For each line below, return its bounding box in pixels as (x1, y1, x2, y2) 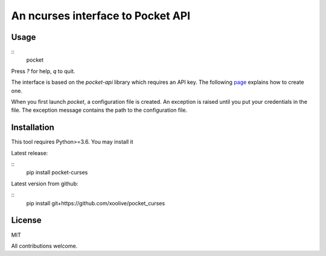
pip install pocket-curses (26, 169, 88, 176)
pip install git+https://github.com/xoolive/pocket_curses (26, 199, 165, 206)
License (11, 215, 42, 226)
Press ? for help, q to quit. (11, 67, 75, 75)
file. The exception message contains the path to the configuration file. (11, 106, 187, 114)
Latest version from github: (11, 180, 78, 187)
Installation (11, 123, 54, 133)
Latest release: (11, 149, 48, 156)
